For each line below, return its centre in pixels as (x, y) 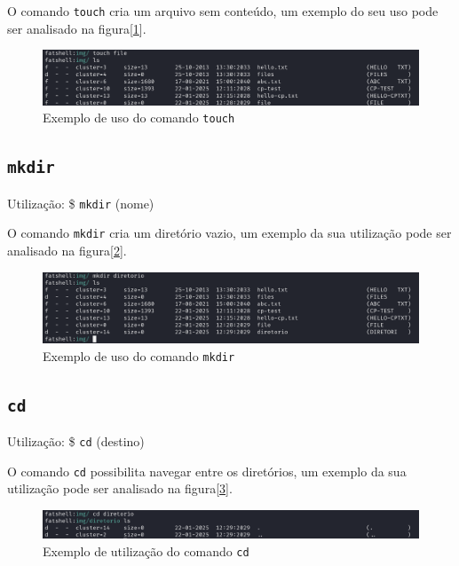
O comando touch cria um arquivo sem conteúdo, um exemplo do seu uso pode (223, 11)
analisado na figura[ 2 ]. (67, 251)
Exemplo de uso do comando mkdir (139, 355)
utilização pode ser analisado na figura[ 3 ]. (120, 488)
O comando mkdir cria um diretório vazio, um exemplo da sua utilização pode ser (229, 233)
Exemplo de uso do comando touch (139, 118)
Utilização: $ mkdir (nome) (81, 203)
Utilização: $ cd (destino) (76, 441)
